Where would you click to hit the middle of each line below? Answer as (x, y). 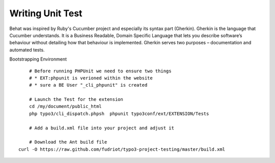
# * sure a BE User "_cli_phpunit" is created (88, 85)
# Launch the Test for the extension (76, 100)
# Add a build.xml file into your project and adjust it (101, 128)
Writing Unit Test (46, 13)
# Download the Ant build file (68, 142)
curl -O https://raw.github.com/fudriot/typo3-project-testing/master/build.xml (122, 149)
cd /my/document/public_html (65, 106)
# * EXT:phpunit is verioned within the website (91, 78)
